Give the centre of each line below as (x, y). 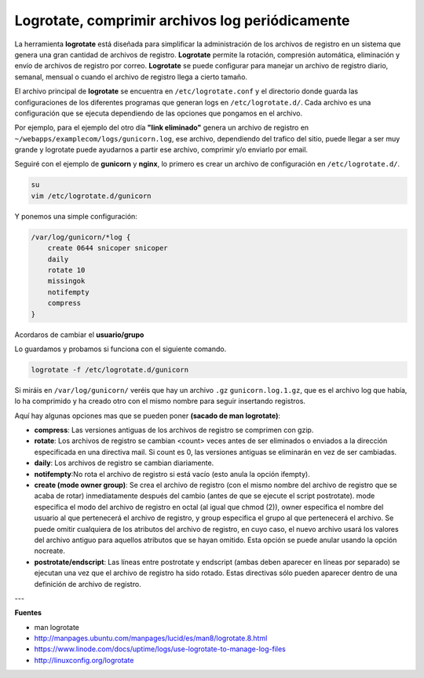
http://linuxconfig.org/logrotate (84, 660)
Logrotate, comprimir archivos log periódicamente (182, 20)
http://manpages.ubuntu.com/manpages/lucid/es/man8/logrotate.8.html (151, 638)
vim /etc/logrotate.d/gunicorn (91, 196)
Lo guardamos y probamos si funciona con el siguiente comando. (121, 349)
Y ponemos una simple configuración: (76, 216)
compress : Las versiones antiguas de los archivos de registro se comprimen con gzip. (174, 430)
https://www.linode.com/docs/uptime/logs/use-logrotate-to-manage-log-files (160, 649)
